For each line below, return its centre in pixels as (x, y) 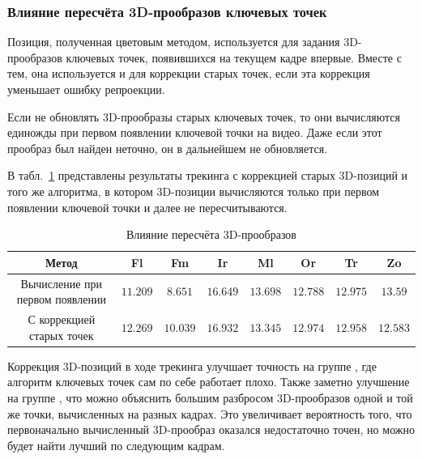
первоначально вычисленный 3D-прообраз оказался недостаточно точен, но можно (211, 429)
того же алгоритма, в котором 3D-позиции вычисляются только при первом (193, 191)
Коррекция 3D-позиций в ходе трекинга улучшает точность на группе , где (192, 365)
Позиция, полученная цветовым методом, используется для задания (174, 42)
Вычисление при (62, 283)
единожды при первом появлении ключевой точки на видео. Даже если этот (195, 132)
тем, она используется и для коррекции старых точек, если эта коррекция (189, 73)
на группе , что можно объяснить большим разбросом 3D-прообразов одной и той (210, 397)
